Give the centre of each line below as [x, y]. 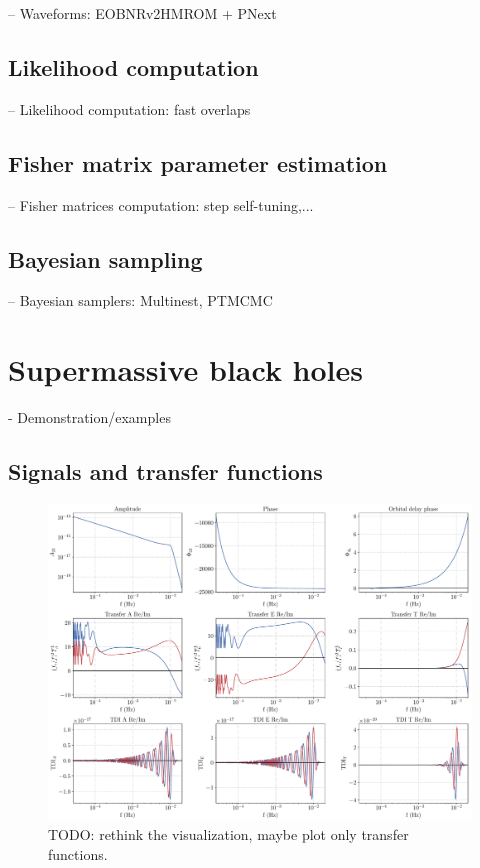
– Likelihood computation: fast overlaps [129, 108]
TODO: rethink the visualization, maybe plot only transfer [228, 834]
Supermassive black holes [186, 369]
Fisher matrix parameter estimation [198, 162]
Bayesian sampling [105, 258]
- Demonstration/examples [89, 417]
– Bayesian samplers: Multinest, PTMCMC [140, 300]
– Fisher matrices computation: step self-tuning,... [161, 204]
